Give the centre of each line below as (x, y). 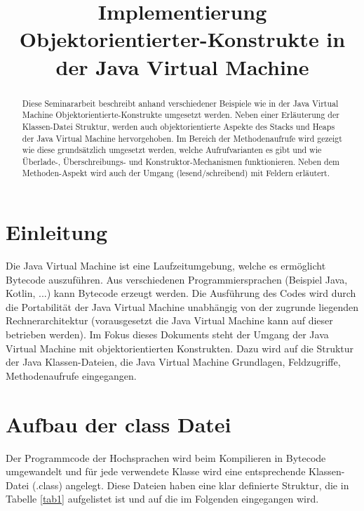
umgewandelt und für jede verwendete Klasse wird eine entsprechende (156, 471)
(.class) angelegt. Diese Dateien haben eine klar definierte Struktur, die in (190, 485)
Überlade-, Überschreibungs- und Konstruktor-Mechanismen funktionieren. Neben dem (181, 161)
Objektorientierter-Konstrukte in (182, 39)
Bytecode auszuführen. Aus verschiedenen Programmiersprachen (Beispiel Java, (177, 279)
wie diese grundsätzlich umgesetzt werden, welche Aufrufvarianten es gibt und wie (172, 150)
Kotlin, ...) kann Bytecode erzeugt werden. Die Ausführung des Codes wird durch (181, 293)
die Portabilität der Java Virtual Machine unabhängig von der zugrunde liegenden (182, 306)
